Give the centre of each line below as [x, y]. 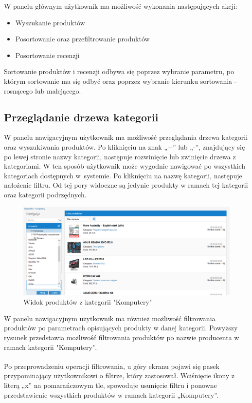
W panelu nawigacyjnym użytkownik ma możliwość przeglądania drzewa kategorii [126, 137]
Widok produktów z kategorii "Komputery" [88, 302]
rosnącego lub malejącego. [43, 90]
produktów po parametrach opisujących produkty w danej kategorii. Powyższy [121, 328]
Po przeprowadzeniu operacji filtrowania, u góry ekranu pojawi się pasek [112, 366]
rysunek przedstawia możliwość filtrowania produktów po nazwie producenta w [122, 337]
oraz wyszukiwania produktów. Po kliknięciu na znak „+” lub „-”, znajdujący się [125, 146]
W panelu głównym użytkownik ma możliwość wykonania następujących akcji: [121, 6]
